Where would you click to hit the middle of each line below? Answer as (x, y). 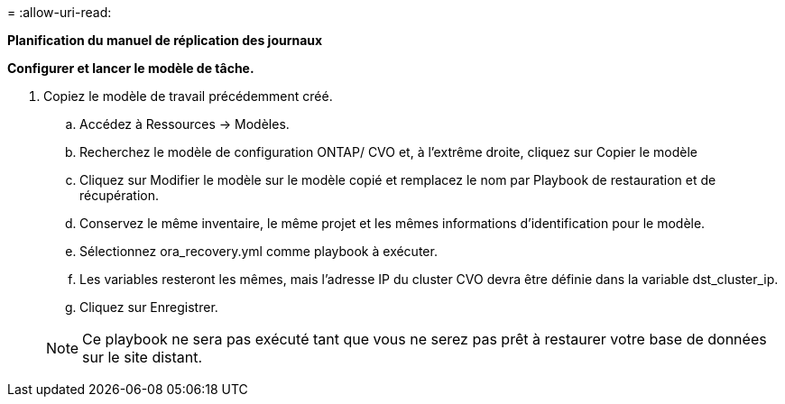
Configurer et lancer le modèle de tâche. (131, 68)
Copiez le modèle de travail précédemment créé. (188, 96)
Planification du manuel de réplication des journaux (165, 40)
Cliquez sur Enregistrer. (149, 307)
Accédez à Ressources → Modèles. (185, 124)
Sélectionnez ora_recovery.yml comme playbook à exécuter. (259, 251)
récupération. (120, 195)
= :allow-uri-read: (60, 12)
